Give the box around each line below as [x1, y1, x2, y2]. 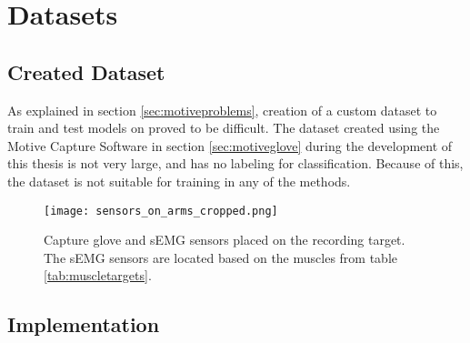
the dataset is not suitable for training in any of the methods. [7, 171, 351, 190]
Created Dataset [7, 57, 165, 86]
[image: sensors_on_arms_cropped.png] [44, 204, 278, 217]
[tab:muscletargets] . [44, 266, 152, 285]
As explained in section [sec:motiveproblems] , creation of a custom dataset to [7, 100, 437, 119]
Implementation [7, 310, 160, 338]
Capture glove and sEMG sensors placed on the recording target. [44, 230, 405, 249]
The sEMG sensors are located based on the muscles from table [44, 247, 398, 267]
